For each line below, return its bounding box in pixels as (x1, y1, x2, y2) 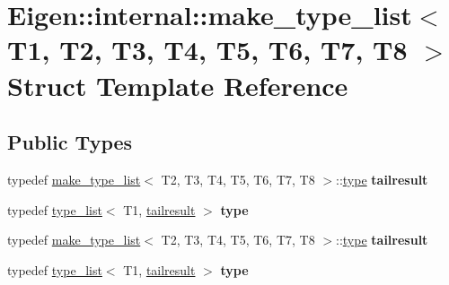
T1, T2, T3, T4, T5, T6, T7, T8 (7, 31, 408, 68)
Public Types (7, 128, 133, 156)
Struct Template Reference (7, 66, 348, 103)
